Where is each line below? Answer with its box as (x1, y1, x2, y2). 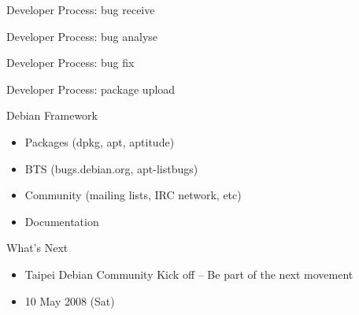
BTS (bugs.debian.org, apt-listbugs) (24, 160, 198, 176)
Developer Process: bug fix (6, 54, 135, 71)
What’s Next (6, 239, 68, 256)
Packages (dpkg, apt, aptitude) (24, 133, 175, 150)
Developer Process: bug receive (6, 2, 155, 17)
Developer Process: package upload (6, 80, 176, 97)
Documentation (24, 213, 99, 229)
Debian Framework (6, 107, 98, 124)
